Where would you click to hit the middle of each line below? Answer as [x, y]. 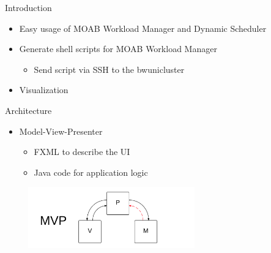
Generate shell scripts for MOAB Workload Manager [118, 49]
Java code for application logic [91, 172]
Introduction [28, 7]
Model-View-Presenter [61, 131]
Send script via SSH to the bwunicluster [109, 69]
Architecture [28, 110]
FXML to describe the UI [82, 152]
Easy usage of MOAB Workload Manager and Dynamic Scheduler [143, 28]
